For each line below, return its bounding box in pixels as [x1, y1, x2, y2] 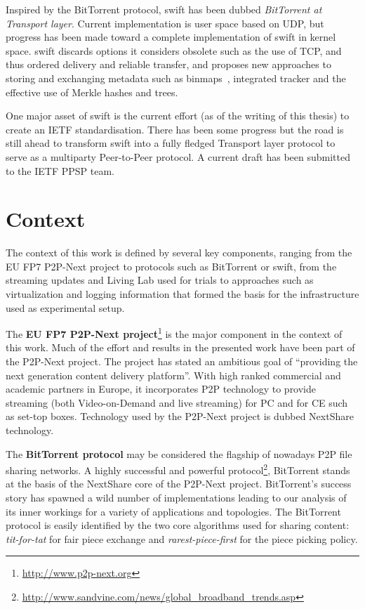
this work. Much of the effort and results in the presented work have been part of [6, 340, 355, 355]
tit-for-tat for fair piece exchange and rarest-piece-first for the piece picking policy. [6, 531, 358, 546]
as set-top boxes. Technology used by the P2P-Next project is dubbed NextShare [6, 409, 354, 424]
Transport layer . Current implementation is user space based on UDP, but [6, 15, 324, 30]
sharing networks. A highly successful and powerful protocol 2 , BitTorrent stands [6, 461, 350, 477]
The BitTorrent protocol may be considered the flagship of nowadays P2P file [6, 446, 352, 461]
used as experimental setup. [6, 300, 125, 315]
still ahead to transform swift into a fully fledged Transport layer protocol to [6, 136, 336, 150]
